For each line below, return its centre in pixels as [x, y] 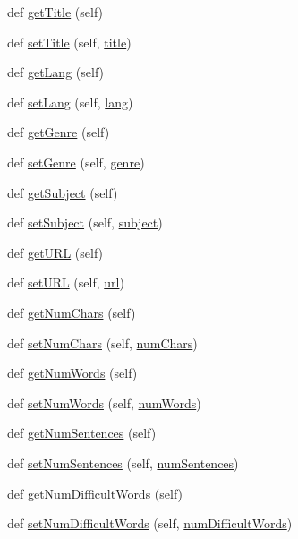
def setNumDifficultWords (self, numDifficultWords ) [150, 523]
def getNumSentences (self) [82, 433]
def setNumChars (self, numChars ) [102, 342]
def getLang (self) [56, 72]
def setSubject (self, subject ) [85, 222]
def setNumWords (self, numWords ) [104, 402]
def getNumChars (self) [72, 312]
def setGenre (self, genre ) [76, 162]
